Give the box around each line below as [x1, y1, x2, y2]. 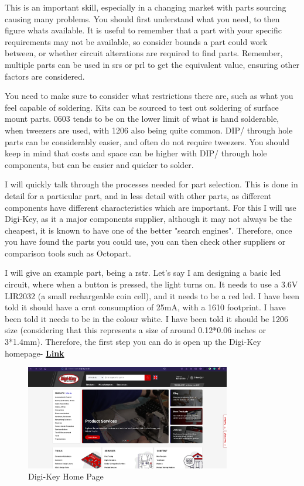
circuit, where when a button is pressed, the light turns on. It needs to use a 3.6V [5, 278, 298, 290]
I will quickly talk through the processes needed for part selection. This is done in [5, 178, 298, 190]
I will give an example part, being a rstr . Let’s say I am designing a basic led [5, 266, 281, 279]
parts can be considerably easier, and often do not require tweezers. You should [5, 135, 289, 148]
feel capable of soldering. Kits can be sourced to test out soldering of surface [5, 101, 279, 113]
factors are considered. [5, 70, 85, 82]
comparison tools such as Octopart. [5, 247, 131, 259]
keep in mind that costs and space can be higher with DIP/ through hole [5, 147, 267, 159]
